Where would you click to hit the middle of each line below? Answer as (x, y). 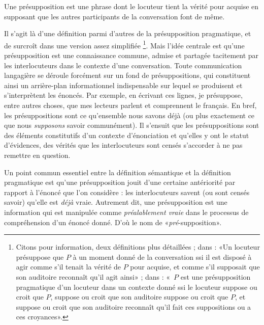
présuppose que (40, 256)
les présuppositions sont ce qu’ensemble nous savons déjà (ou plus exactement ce (129, 115)
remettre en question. (37, 155)
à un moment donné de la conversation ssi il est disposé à (162, 256)
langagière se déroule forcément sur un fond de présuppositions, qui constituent (127, 75)
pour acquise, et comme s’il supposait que (195, 267)
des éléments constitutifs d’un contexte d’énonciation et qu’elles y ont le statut (127, 135)
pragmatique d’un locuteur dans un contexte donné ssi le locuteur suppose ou (137, 287)
